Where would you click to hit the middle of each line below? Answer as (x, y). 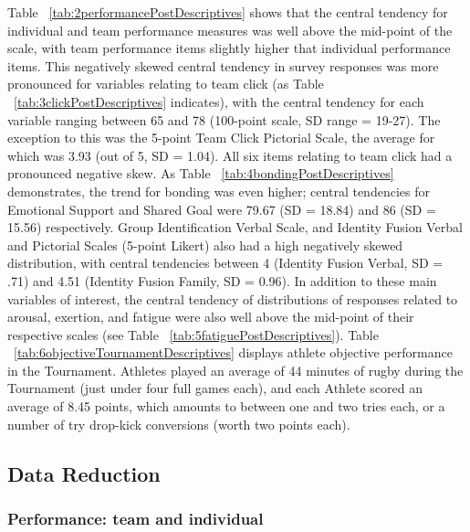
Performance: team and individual (136, 518)
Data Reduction (84, 473)
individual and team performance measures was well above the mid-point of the (230, 30)
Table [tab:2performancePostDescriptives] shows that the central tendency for (228, 12)
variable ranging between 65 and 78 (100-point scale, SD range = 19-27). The (224, 119)
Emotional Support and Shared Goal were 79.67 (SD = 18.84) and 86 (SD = (222, 209)
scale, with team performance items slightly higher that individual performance (229, 48)
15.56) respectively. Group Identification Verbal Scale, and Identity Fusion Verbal (235, 227)
